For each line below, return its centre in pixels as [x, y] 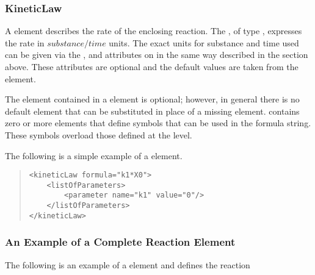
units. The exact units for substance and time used [204, 42]
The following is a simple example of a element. [94, 155]
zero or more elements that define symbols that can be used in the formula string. [158, 123]
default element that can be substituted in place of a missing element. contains [152, 111]
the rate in [25, 42]
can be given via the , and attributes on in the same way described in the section [157, 55]
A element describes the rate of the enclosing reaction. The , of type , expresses [154, 31]
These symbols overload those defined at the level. [99, 134]
